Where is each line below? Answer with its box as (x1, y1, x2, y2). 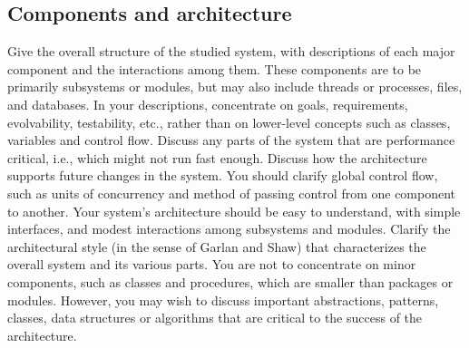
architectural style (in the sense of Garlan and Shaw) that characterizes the (7, 237, 426, 256)
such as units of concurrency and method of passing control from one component (7, 183, 456, 202)
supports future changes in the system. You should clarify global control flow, (7, 166, 438, 185)
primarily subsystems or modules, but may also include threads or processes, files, (7, 77, 463, 96)
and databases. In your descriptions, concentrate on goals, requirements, (7, 94, 408, 113)
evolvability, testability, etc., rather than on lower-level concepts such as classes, (7, 112, 451, 131)
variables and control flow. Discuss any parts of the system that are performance (7, 130, 455, 150)
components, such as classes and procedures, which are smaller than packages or (7, 272, 454, 291)
